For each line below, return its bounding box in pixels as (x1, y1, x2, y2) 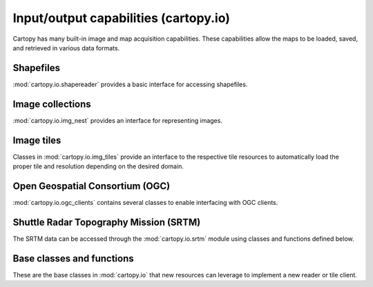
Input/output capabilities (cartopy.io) (12, 10, 231, 26)
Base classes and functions (12, 253, 134, 264)
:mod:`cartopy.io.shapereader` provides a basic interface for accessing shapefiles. (12, 80, 248, 88)
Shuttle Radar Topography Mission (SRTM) (12, 216, 201, 228)
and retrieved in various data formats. (12, 43, 120, 52)
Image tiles (12, 135, 61, 146)
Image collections (12, 98, 91, 110)
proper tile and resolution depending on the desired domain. (12, 162, 184, 170)
